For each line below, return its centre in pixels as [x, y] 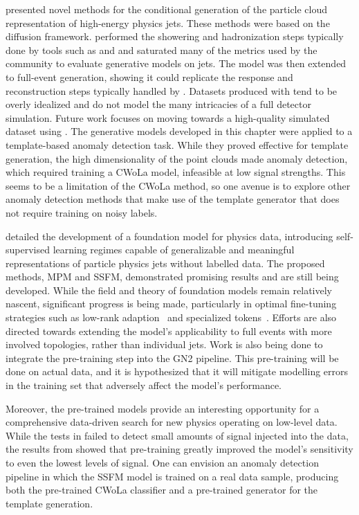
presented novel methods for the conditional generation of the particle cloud [167, 9]
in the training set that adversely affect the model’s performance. [144, 385]
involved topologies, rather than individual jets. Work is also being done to [164, 344]
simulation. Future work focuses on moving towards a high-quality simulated [168, 117]
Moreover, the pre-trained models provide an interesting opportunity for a [163, 408]
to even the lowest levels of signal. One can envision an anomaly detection [162, 462]
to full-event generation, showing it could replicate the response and [149, 76]
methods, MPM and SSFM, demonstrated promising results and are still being [172, 277]
